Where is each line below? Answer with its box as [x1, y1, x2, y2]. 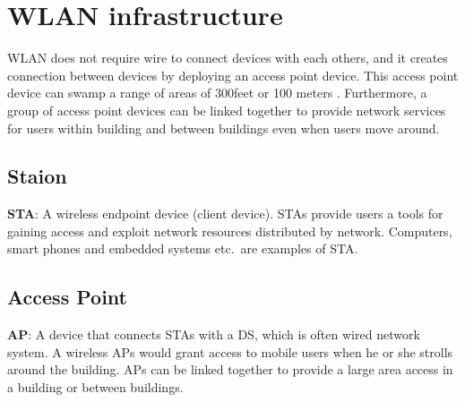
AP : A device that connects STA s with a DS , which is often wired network [7, 325, 420, 344]
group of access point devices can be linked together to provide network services [7, 100, 446, 119]
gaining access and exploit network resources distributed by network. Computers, [7, 221, 452, 240]
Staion [7, 162, 67, 190]
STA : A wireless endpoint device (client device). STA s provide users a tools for [7, 204, 443, 223]
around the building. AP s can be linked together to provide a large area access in [7, 360, 453, 379]
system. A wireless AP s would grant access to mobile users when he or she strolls [7, 342, 453, 361]
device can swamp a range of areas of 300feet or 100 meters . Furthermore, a [7, 83, 427, 102]
